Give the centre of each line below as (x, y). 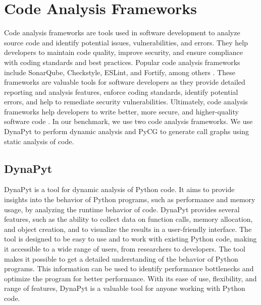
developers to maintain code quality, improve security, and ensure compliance (123, 52)
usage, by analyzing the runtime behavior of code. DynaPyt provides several (122, 209)
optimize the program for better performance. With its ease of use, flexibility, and (130, 278)
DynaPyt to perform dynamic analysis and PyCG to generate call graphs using (126, 131)
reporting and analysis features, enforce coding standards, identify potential (121, 91)
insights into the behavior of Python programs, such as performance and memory (130, 199)
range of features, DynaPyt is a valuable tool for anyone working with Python (125, 288)
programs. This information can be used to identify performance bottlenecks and (129, 268)
